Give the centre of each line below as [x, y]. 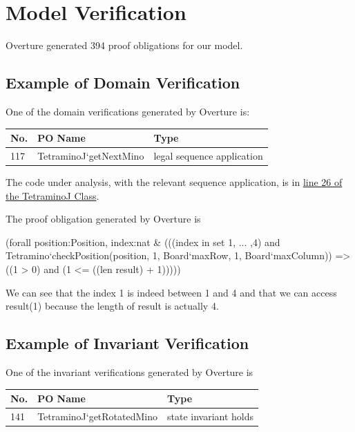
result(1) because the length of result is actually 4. [112, 306]
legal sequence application [208, 155]
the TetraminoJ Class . [52, 195]
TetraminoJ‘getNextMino [91, 155]
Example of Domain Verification [123, 83]
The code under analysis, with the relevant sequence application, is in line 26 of [174, 181]
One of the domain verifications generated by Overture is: [128, 111]
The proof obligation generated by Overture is [103, 219]
